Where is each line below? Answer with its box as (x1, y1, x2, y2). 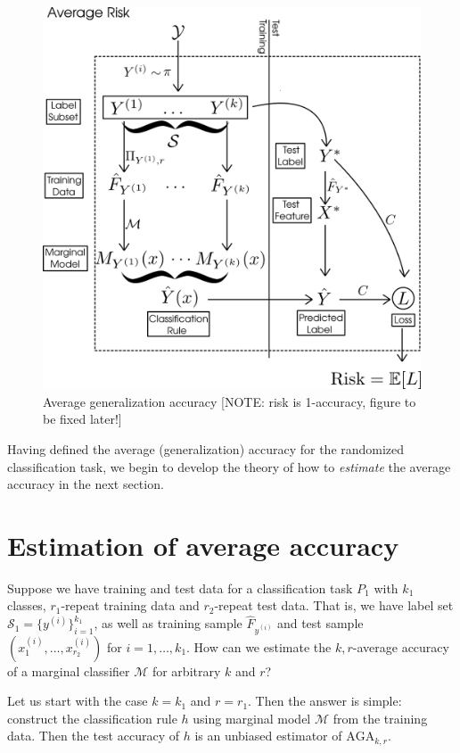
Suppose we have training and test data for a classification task (7, 578, 353, 597)
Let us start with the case (7, 691, 148, 710)
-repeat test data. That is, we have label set (214, 596, 454, 615)
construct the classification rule (7, 708, 177, 727)
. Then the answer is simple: (248, 691, 402, 710)
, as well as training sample (94, 614, 242, 633)
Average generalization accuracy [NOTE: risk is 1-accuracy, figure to (43, 392, 416, 410)
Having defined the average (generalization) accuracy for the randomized (7, 439, 405, 458)
